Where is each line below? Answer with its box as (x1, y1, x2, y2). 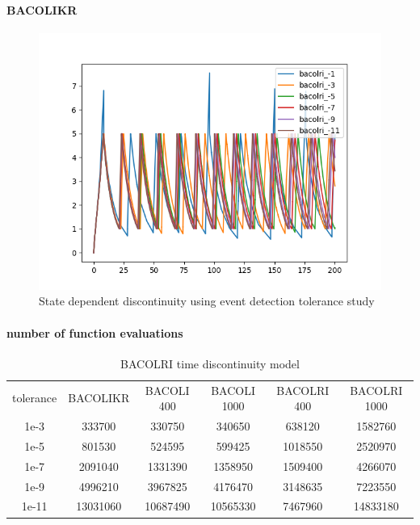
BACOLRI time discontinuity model (120, 355, 300, 372)
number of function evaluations (6, 324, 183, 341)
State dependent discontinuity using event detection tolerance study (39, 292, 375, 309)
